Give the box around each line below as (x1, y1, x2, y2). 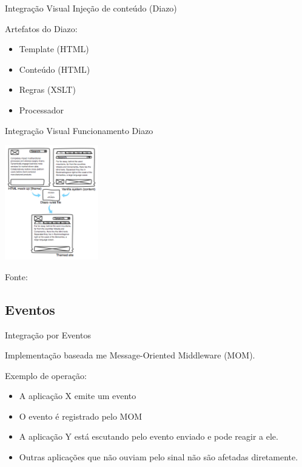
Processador (19, 103, 64, 116)
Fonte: (5, 270, 28, 283)
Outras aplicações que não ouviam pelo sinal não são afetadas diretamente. (19, 451, 298, 463)
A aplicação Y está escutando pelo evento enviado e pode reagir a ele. (19, 430, 278, 443)
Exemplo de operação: (5, 369, 87, 381)
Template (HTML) (19, 42, 89, 55)
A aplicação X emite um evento (19, 389, 136, 402)
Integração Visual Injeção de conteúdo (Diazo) (5, 2, 177, 14)
